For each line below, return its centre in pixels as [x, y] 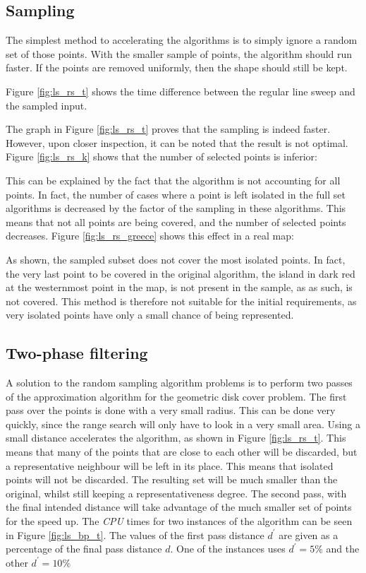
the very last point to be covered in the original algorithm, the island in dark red [181, 273]
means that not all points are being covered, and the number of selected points [176, 221]
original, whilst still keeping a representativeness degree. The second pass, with [176, 493]
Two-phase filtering [77, 353]
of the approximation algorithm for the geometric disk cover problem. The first [176, 396]
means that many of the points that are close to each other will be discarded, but [182, 452]
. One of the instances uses [228, 549]
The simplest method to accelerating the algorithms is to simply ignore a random [182, 40]
